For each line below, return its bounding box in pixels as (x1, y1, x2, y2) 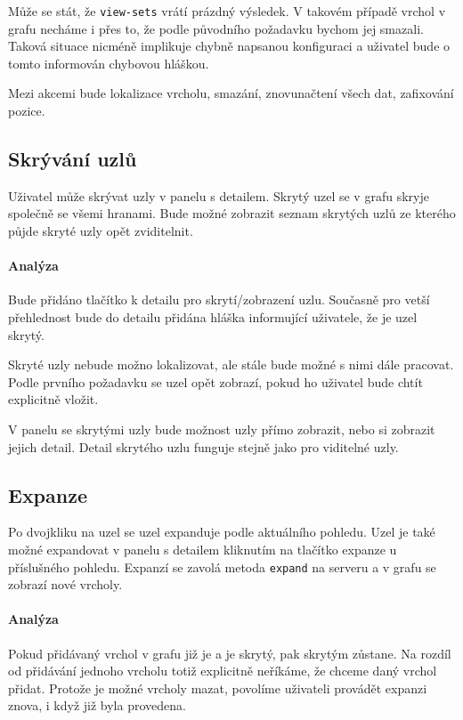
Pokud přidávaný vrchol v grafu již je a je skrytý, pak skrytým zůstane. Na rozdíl (8, 643, 451, 662)
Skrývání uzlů (8, 145, 137, 173)
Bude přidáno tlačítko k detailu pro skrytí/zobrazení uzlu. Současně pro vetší (8, 290, 430, 309)
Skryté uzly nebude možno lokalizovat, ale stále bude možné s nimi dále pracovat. (8, 355, 454, 374)
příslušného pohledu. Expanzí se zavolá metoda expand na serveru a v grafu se (8, 557, 436, 576)
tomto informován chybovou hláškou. (8, 53, 209, 72)
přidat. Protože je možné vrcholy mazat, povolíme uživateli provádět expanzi (8, 678, 427, 697)
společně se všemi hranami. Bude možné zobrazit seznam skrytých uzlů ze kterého (8, 204, 456, 222)
